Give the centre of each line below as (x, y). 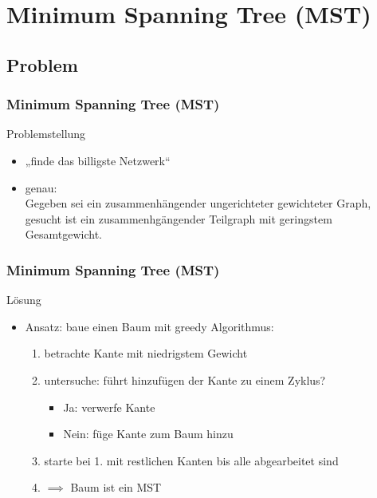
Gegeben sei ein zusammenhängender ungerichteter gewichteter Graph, (198, 203)
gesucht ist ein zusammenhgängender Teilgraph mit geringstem (179, 218)
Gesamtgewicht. (64, 234)
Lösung (24, 300)
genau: (41, 187)
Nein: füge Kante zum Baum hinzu (148, 434)
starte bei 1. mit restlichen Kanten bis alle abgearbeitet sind (191, 460)
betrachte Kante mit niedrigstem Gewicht (146, 353)
